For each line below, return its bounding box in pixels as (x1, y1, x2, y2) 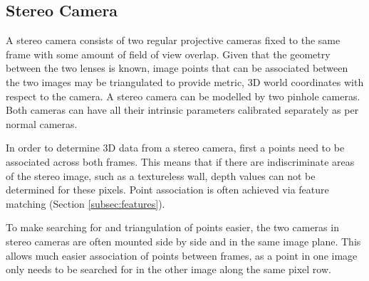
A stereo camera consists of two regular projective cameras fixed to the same (6, 33, 341, 48)
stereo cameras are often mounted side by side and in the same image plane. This (6, 233, 361, 248)
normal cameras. (6, 116, 78, 131)
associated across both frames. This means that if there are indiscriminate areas (6, 154, 355, 169)
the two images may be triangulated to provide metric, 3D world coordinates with (6, 74, 364, 89)
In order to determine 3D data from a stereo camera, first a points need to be (6, 140, 345, 155)
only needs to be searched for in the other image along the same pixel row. (6, 262, 331, 277)
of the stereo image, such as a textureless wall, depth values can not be (6, 168, 316, 183)
